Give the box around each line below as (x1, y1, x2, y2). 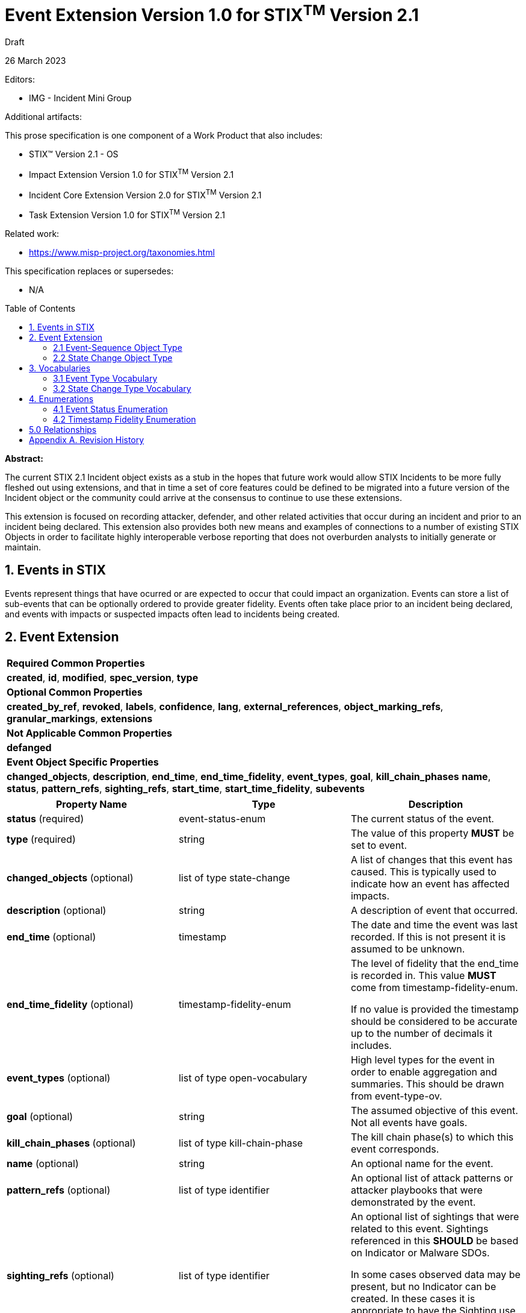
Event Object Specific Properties (7, 755, 159, 768)
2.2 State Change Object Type (53, 353, 173, 364)
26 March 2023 (5, 55, 66, 66)
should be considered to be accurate (350, 1015, 518, 1027)
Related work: (5, 228, 60, 239)
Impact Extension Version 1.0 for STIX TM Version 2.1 (29, 168, 234, 180)
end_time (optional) (7, 930, 96, 943)
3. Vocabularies (29, 363, 91, 374)
